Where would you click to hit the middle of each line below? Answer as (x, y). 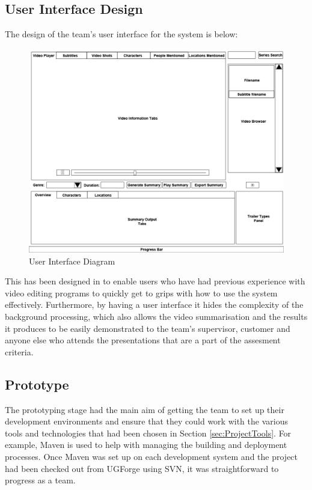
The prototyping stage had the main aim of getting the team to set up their (145, 409)
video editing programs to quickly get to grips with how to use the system (141, 292)
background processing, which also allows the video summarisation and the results (156, 316)
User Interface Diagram (72, 261)
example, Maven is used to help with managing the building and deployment (146, 445)
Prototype (37, 384)
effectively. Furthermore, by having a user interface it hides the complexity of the (154, 305)
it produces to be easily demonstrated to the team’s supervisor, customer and (148, 328)
